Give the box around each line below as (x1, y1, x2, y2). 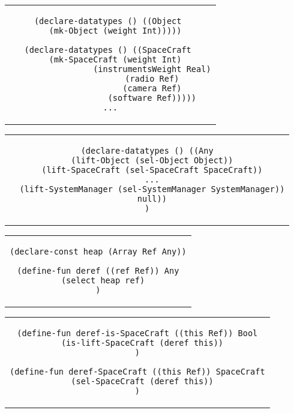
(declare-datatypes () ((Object (34, 16, 182, 26)
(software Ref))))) (107, 93, 197, 103)
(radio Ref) (125, 74, 179, 83)
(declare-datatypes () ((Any (80, 146, 214, 155)
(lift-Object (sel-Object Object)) (71, 155, 233, 165)
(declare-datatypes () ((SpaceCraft (24, 45, 191, 55)
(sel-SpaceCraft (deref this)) (71, 376, 214, 386)
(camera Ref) (122, 83, 182, 93)
